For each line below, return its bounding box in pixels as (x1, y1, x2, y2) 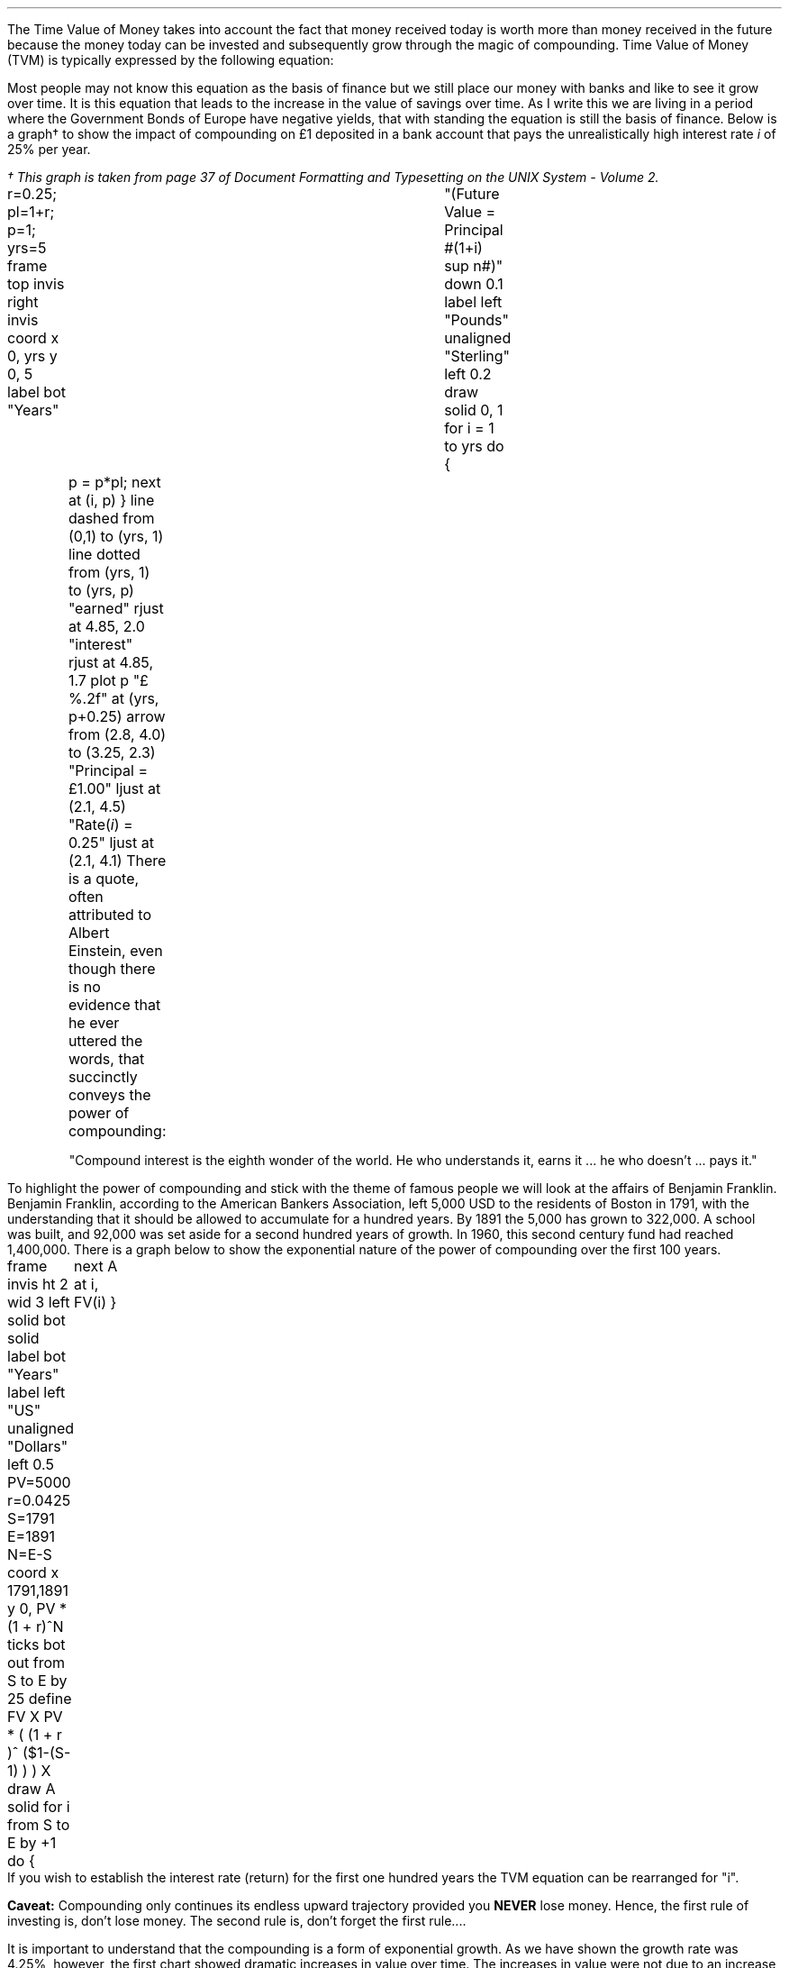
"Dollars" (7, 1437, 68, 1455)
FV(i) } (74, 1293, 117, 1311)
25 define (7, 1690, 72, 1708)
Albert (68, 924, 110, 942)
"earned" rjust (68, 599, 164, 617)
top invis (7, 275, 65, 293)
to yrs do (444, 437, 504, 455)
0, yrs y (7, 347, 58, 365)
